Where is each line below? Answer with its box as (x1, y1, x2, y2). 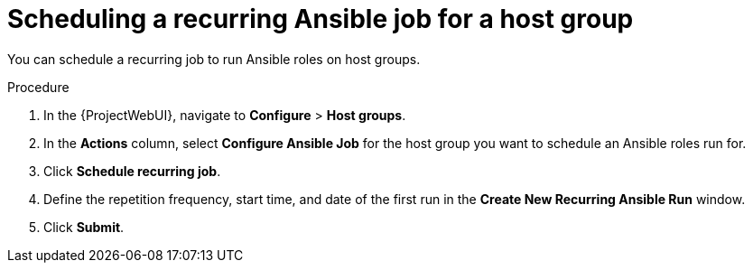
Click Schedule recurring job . (43, 163, 221, 179)
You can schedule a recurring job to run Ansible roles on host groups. (7, 51, 421, 67)
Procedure (7, 79, 70, 95)
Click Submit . (43, 219, 125, 235)
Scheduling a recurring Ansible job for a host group (7, 4, 634, 34)
